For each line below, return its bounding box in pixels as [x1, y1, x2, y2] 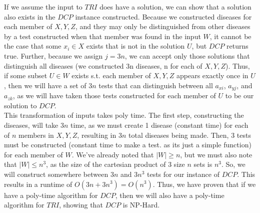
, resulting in [77, 129, 116, 140]
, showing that [59, 199, 103, 210]
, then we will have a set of [4, 80, 86, 90]
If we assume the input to [4, 2, 82, 12]
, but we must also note [180, 149, 252, 159]
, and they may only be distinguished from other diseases [75, 21, 250, 32]
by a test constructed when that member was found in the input [4, 31, 201, 41]
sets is [193, 159, 212, 169]
